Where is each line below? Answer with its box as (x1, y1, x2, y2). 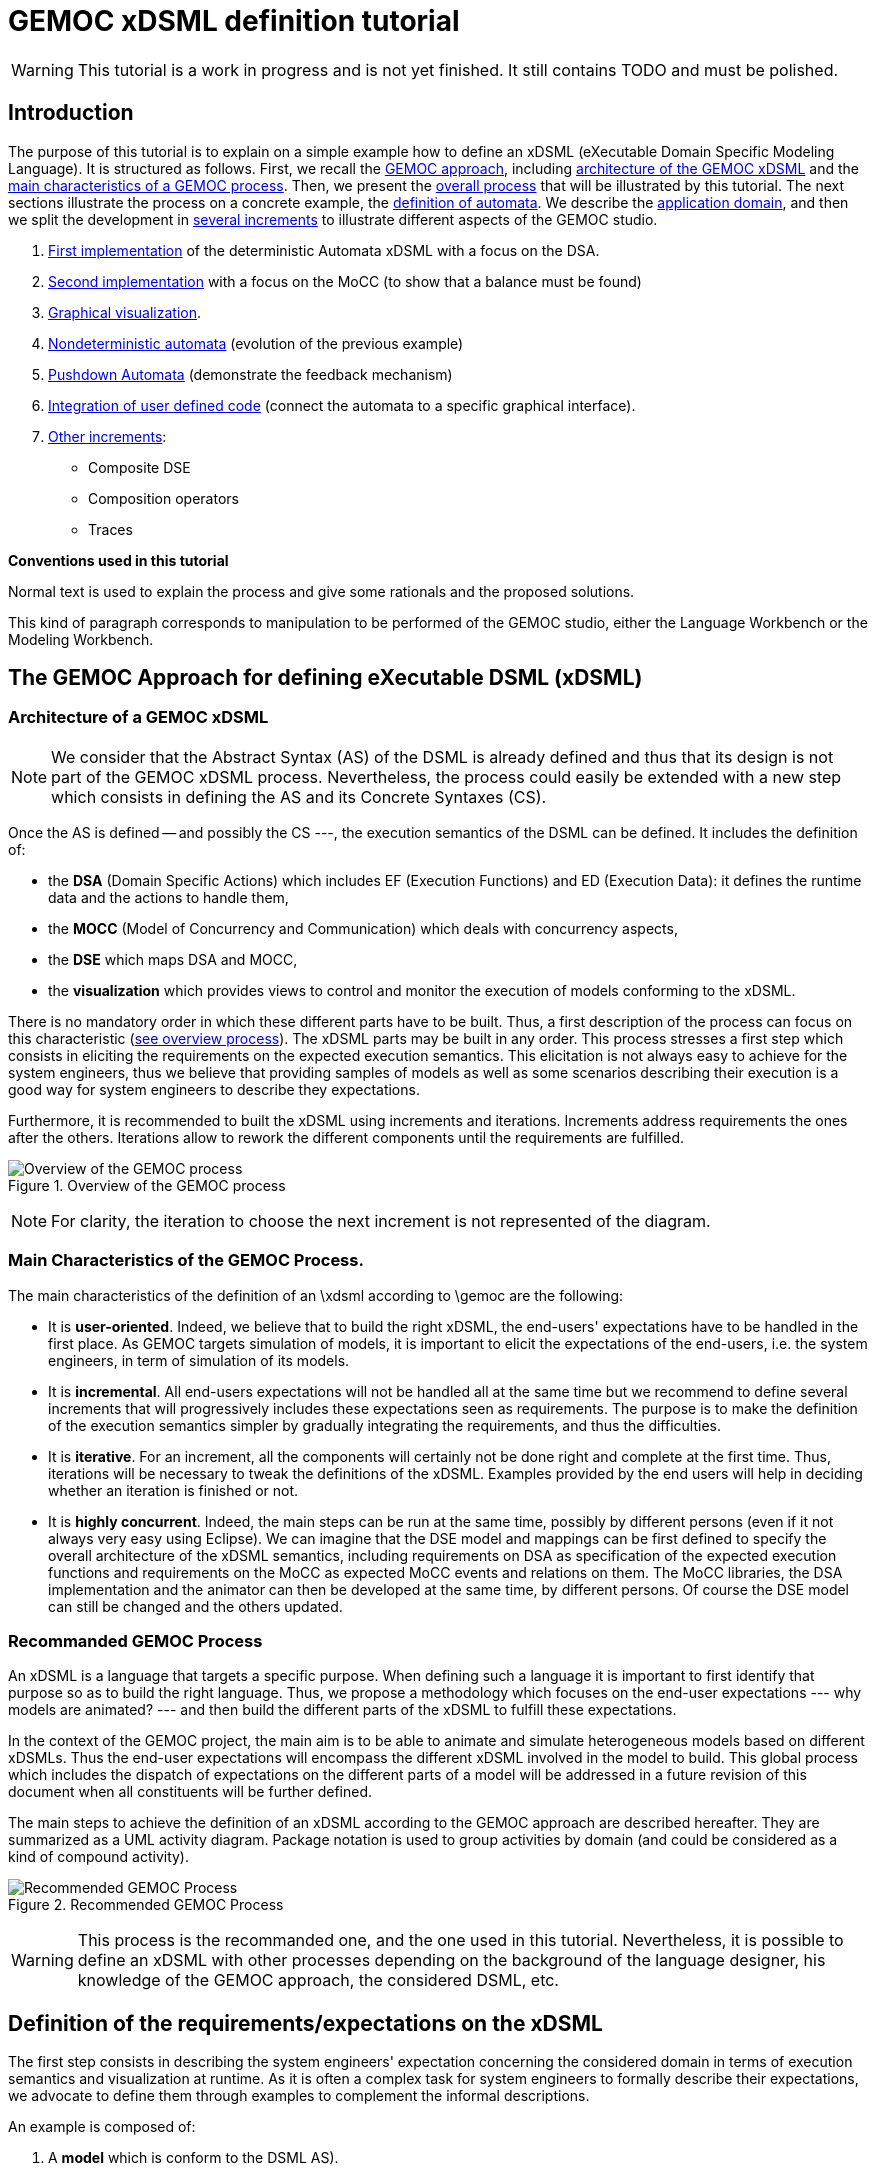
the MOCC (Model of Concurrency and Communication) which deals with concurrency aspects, (48, 919, 678, 937)
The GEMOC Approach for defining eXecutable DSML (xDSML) (8, 665, 643, 691)
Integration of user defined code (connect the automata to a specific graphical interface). (48, 396, 636, 414)
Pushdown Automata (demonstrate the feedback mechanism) (48, 365, 453, 383)
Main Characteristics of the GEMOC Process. (8, 1250, 364, 1271)
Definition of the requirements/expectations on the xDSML (8, 2010, 603, 2036)
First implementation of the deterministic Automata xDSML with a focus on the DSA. (48, 241, 600, 259)
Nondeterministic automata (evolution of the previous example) (48, 334, 464, 352)
